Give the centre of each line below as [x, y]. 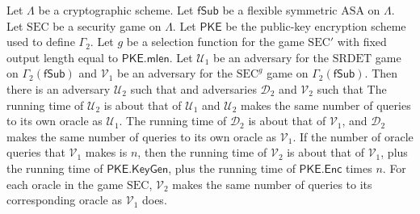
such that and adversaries [193, 88]
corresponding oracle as [64, 200]
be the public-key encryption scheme [316, 25]
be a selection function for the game [215, 42]
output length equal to [63, 57]
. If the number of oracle [353, 136]
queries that [36, 152]
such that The [352, 88]
